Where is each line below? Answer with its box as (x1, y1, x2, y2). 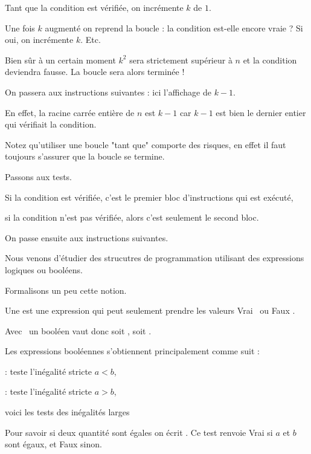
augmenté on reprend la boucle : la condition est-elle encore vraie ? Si (45, 21, 303, 34)
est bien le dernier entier (216, 106, 306, 118)
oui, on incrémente (5, 33, 74, 46)
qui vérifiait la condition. (5, 118, 97, 131)
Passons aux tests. (5, 170, 72, 183)
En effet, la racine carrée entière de (5, 106, 135, 118)
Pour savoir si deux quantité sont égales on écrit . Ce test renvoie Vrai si (5, 426, 273, 438)
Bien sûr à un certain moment (5, 53, 116, 66)
